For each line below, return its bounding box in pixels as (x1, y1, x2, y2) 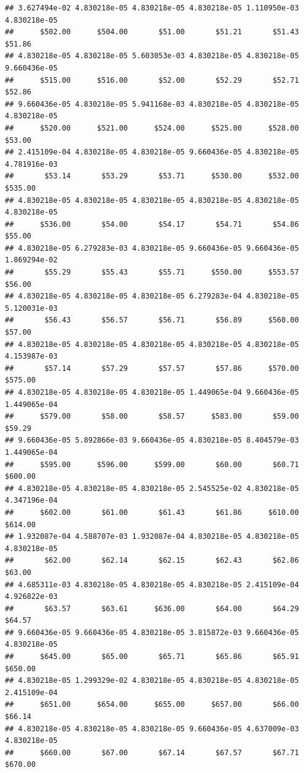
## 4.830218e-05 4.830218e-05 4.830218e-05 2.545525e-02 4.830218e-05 (5, 484, 299, 493)
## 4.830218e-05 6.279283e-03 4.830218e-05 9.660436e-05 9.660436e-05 (5, 243, 299, 253)
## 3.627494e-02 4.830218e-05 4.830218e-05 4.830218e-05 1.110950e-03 (5, 4, 299, 12)
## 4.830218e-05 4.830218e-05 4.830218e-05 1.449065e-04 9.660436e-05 (5, 388, 299, 397)
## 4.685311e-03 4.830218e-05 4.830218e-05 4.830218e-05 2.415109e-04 (5, 580, 299, 589)
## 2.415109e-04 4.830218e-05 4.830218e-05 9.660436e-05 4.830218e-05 (5, 148, 299, 157)
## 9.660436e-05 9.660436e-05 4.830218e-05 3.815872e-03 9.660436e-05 (5, 628, 299, 637)
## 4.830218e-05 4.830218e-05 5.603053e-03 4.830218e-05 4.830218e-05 (5, 51, 299, 61)
